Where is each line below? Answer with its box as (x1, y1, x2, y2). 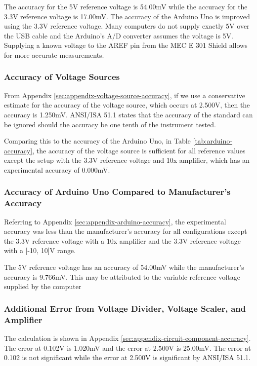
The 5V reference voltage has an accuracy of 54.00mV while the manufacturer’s (4, 262, 244, 272)
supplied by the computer (4, 281, 82, 292)
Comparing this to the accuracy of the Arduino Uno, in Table (4, 136, 191, 146)
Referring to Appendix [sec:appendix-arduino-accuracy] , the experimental (4, 216, 226, 226)
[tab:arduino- (193, 136, 232, 146)
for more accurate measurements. (4, 49, 104, 60)
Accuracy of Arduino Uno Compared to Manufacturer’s (4, 185, 231, 198)
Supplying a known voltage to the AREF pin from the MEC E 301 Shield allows (4, 40, 248, 50)
